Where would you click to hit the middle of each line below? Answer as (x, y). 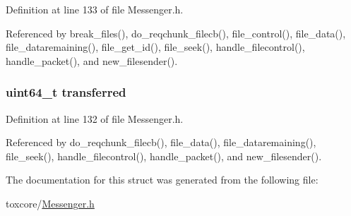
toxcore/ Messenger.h (50, 203)
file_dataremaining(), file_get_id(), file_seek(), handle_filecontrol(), (155, 47)
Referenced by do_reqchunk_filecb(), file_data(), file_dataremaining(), (161, 142)
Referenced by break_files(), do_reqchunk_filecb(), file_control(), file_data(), (176, 33)
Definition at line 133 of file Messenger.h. (95, 9)
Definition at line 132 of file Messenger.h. (95, 118)
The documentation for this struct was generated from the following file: (162, 180)
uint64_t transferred (66, 92)
